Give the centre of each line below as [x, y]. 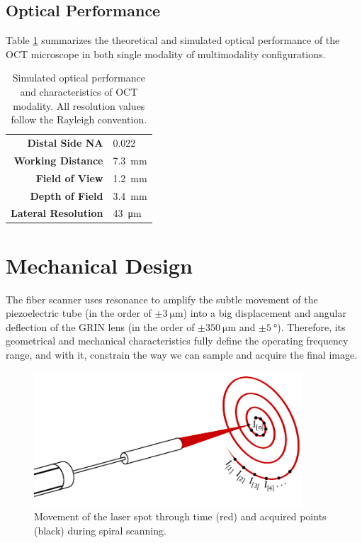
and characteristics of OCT [79, 91]
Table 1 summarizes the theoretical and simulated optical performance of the [173, 40]
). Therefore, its [311, 326]
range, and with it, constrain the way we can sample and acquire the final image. [182, 354]
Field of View [69, 178]
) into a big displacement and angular [265, 313]
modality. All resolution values [79, 105]
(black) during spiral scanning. [100, 531]
